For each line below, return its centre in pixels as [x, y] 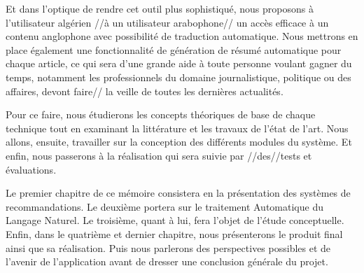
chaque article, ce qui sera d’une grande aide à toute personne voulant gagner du [179, 63]
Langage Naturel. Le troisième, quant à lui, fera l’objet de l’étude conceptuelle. [175, 220]
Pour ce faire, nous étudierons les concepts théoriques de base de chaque [161, 114]
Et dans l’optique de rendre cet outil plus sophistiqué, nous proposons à [160, 8]
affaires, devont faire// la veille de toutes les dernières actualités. [145, 91]
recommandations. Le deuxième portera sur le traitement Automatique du [164, 206]
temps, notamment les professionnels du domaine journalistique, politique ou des [178, 77]
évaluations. [31, 169]
